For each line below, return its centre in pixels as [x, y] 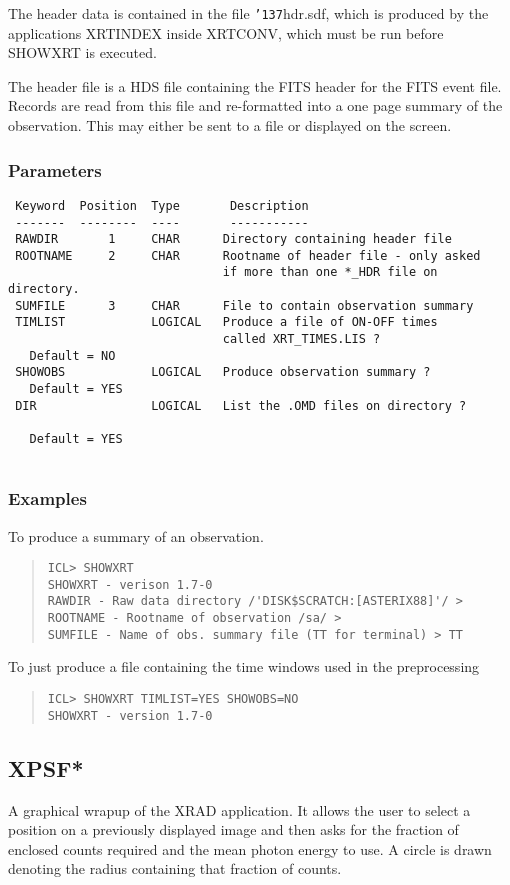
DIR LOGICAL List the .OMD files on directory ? [241, 405]
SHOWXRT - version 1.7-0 [130, 715]
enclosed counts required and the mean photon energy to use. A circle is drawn [250, 848]
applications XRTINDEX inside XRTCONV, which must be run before [226, 32]
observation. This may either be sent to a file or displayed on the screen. [230, 125]
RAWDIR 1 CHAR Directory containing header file [233, 239]
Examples [47, 498]
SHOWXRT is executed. [82, 52]
